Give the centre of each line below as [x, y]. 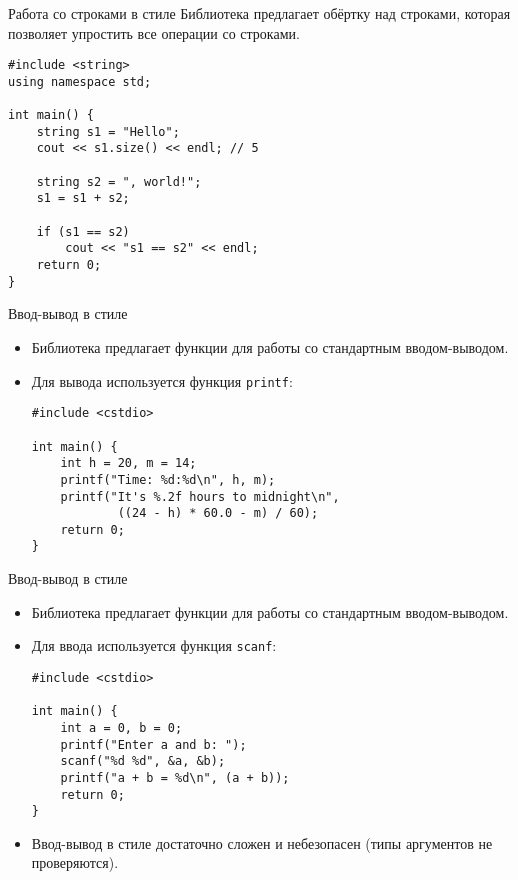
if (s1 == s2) [83, 231]
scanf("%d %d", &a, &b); [143, 761]
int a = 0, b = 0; [121, 727]
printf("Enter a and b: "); [153, 744]
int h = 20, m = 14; [128, 463]
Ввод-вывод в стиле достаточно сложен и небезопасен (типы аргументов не [262, 842]
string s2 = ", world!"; [119, 181]
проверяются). [75, 862]
